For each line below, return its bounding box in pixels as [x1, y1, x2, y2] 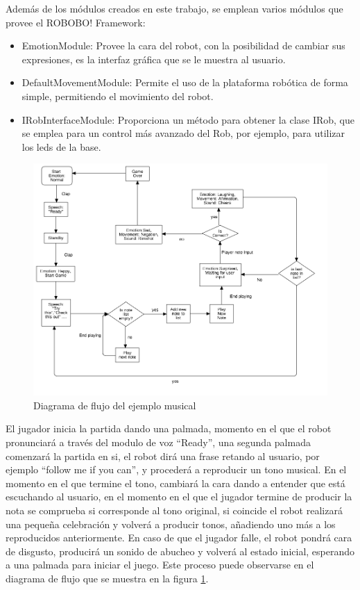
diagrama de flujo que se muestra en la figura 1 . [6, 571, 209, 586]
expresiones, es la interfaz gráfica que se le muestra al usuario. [22, 51, 286, 66]
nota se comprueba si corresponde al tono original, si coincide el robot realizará [6, 503, 343, 518]
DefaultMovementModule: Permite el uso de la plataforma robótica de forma [22, 75, 348, 90]
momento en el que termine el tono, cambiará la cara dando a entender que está [6, 475, 345, 490]
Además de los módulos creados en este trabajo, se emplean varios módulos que [6, 1, 343, 15]
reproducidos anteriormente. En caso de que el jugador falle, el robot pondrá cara [6, 530, 352, 545]
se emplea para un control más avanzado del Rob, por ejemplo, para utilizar [22, 126, 345, 140]
